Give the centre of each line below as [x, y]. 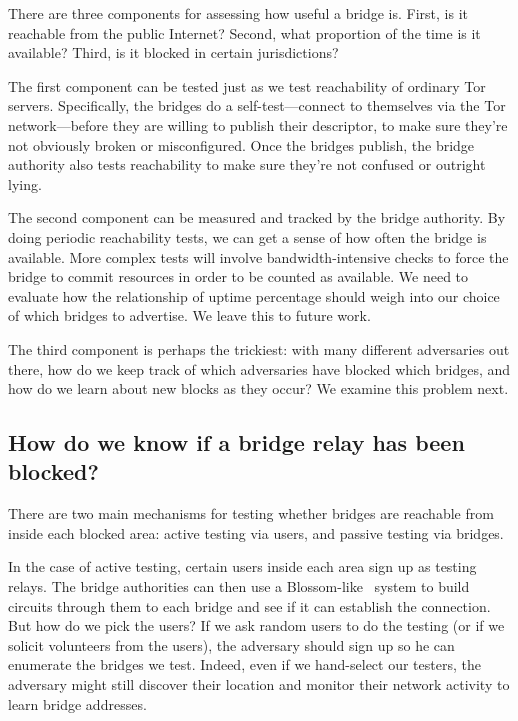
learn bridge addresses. [77, 703]
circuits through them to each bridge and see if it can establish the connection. [249, 605]
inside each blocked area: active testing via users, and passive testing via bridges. [256, 532]
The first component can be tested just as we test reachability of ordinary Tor [247, 85]
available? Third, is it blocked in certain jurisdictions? [173, 52]
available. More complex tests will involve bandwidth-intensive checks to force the [258, 256]
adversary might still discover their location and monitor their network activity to [259, 684]
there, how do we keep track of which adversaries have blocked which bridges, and [259, 368]
